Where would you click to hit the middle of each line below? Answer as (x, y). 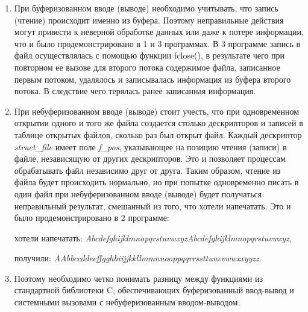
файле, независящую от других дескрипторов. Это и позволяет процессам (150, 158)
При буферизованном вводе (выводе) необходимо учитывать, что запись (146, 8)
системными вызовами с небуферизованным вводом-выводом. (127, 302)
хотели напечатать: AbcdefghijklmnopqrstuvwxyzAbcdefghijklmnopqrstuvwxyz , (153, 237)
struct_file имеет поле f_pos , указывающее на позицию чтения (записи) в (150, 146)
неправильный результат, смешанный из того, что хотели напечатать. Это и (152, 205)
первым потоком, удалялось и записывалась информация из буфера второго (152, 79)
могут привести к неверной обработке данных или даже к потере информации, (159, 32)
